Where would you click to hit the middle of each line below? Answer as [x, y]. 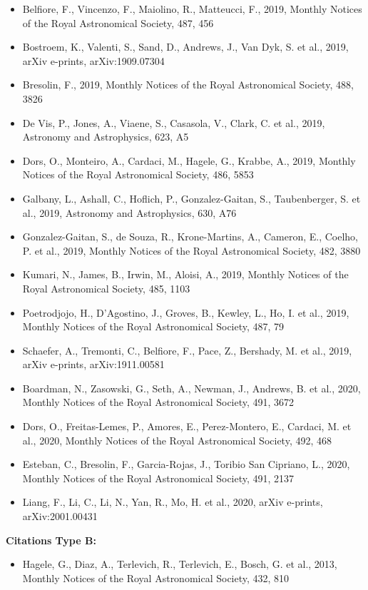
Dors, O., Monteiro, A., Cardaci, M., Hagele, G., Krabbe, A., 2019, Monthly [189, 160]
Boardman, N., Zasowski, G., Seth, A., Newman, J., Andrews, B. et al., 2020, [191, 388]
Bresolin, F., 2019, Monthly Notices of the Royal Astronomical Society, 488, [188, 85]
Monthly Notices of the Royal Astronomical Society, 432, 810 [156, 578]
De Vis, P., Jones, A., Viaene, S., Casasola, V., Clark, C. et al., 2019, [174, 122]
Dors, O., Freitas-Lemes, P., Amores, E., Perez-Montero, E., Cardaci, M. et [187, 426]
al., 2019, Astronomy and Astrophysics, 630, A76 [129, 212]
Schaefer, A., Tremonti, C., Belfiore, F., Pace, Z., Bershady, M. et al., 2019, [187, 350]
